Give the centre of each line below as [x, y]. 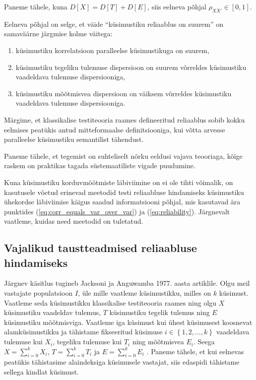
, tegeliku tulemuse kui [87, 342]
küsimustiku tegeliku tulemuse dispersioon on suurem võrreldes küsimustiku [131, 67]
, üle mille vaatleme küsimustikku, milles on [145, 293]
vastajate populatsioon [38, 293]
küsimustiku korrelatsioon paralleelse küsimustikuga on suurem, [112, 50]
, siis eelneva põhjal [177, 6]
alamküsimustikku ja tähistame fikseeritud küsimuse [83, 332]
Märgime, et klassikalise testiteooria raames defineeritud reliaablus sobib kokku [125, 119]
